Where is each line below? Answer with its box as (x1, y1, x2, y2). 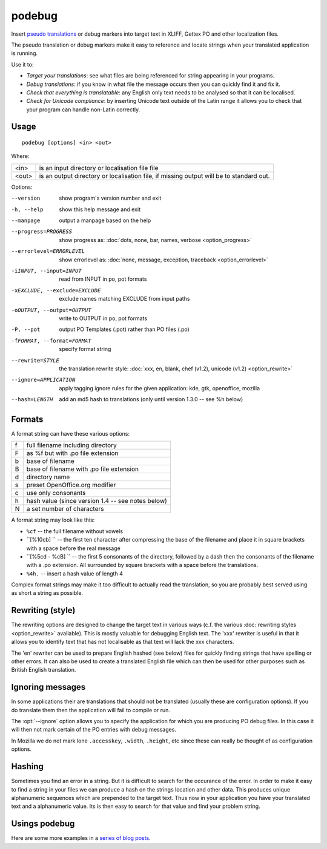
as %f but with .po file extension (26, 449, 119, 457)
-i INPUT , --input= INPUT (11, 267, 82, 274)
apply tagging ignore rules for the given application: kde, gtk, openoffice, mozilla (59, 384, 260, 392)
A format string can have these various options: (11, 430, 130, 437)
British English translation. (11, 666, 76, 674)
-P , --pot (11, 326, 41, 333)
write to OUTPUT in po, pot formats (59, 315, 148, 322)
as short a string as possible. (11, 589, 84, 597)
